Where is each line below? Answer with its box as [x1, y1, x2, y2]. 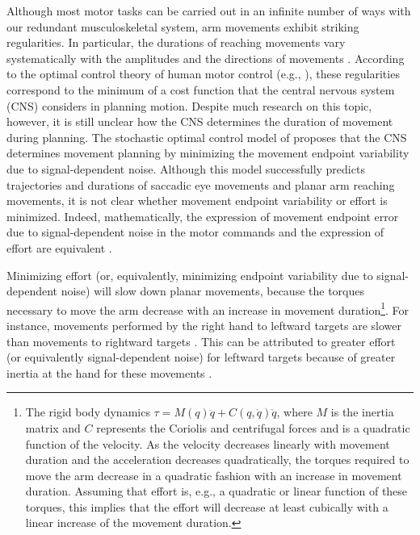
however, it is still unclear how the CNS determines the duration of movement [6, 113, 393, 130]
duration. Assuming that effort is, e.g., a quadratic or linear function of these [25, 483, 408, 499]
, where [276, 403, 313, 420]
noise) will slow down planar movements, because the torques [61, 282, 364, 299]
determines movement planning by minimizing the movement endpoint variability [6, 144, 409, 161]
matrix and [25, 419, 81, 436]
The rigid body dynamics [25, 403, 150, 420]
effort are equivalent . [6, 239, 112, 256]
